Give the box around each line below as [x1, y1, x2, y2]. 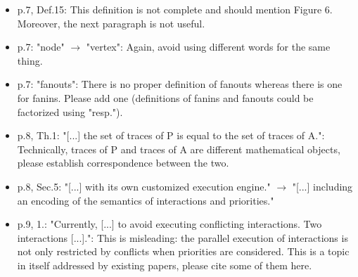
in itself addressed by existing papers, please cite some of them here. [17, 257, 312, 272]
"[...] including [292, 179, 353, 193]
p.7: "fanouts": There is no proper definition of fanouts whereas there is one [17, 77, 343, 91]
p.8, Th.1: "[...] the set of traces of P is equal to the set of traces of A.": [17, 128, 325, 143]
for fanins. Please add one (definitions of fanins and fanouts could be [17, 90, 314, 105]
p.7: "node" [17, 39, 65, 54]
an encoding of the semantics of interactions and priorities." [17, 193, 274, 207]
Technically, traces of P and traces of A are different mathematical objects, [17, 141, 340, 156]
